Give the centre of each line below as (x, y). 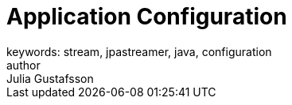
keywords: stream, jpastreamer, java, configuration (139, 51)
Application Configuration (147, 17)
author (23, 65)
